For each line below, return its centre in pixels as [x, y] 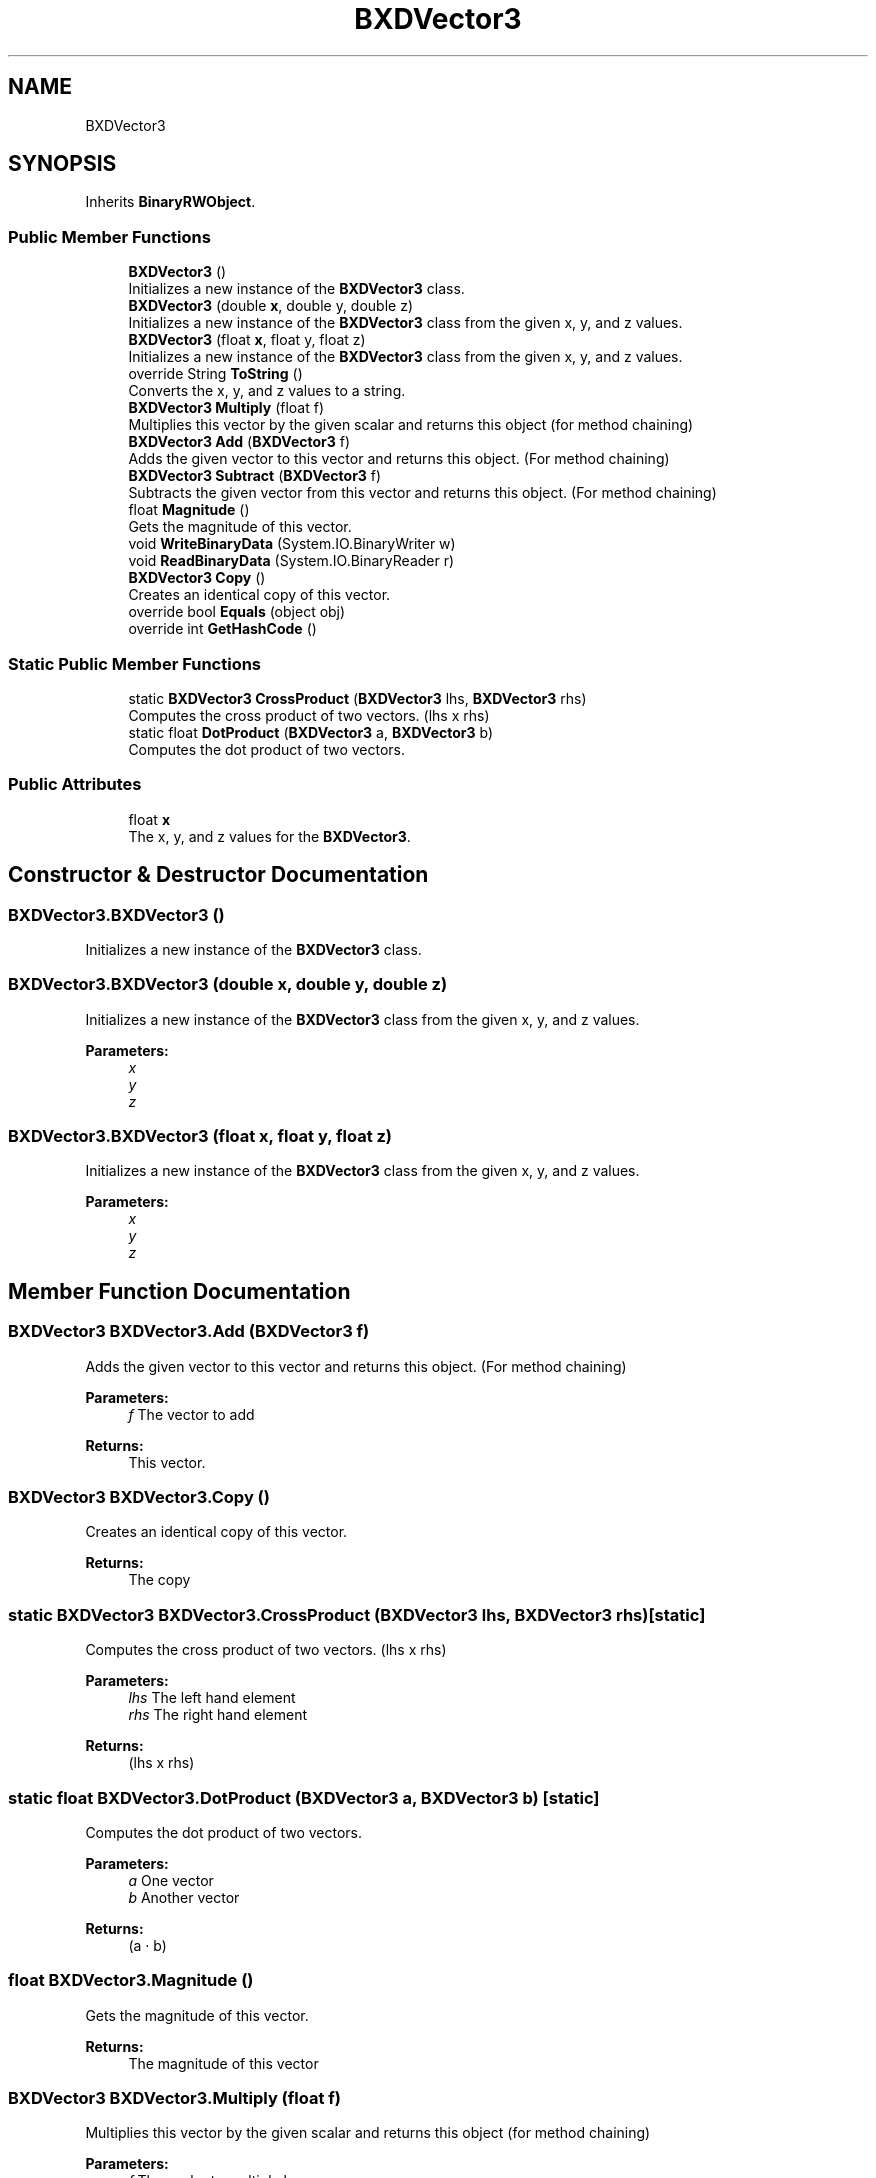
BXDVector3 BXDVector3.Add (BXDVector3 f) [189, 1331]
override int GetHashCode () [222, 629]
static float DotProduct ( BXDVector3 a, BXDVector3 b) [311, 732]
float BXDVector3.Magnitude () [131, 1980]
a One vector [171, 1880]
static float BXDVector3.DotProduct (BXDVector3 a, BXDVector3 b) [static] [304, 1797]
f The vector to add [191, 1414]
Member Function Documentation [179, 1291]
